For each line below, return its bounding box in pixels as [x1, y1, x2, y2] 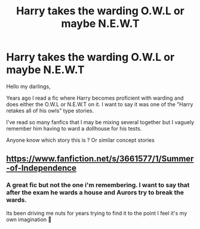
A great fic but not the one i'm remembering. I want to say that [6, 181, 190, 189]
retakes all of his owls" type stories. [6, 107, 94, 114]
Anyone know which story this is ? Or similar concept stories [6, 136, 155, 144]
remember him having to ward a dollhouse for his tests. [6, 125, 142, 132]
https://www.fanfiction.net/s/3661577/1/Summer [6, 154, 194, 164]
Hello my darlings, [6, 82, 51, 90]
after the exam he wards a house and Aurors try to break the [6, 188, 184, 197]
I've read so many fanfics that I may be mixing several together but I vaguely [6, 118, 195, 126]
